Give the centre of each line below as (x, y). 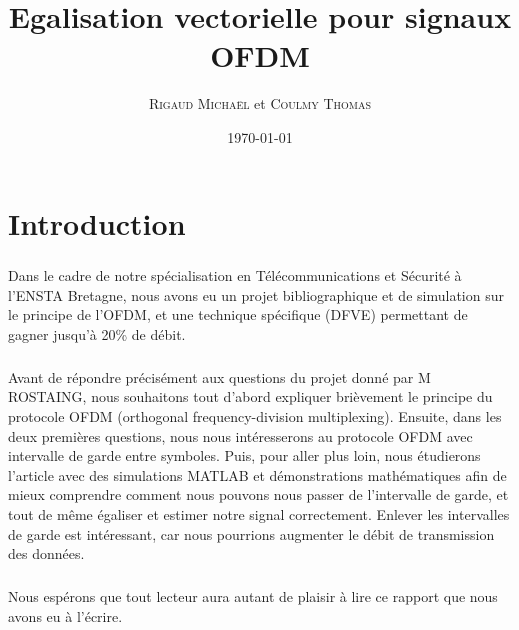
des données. (46, 553)
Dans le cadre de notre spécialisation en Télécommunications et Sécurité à (235, 275)
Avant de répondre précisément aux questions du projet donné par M (219, 376)
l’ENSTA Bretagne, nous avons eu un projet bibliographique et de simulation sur (256, 294)
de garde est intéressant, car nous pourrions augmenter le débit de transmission (251, 533)
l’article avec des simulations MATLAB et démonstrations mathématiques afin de (257, 474)
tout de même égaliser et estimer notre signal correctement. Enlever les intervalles (259, 513)
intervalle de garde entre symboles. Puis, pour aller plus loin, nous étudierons (244, 455)
